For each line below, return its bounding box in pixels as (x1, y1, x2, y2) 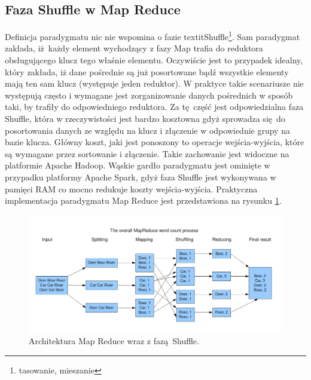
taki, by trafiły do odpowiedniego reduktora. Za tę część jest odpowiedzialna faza (5, 100, 304, 113)
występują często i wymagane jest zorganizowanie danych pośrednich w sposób (5, 88, 293, 101)
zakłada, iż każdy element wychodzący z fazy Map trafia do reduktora (5, 42, 263, 54)
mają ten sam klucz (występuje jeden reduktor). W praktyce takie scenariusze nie (5, 77, 304, 90)
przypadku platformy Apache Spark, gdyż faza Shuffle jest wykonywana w (5, 170, 276, 183)
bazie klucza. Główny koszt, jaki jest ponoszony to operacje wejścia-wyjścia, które (5, 136, 304, 148)
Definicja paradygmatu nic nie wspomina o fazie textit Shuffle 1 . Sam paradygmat (5, 29, 300, 42)
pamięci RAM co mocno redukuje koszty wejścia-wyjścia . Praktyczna (5, 182, 258, 195)
